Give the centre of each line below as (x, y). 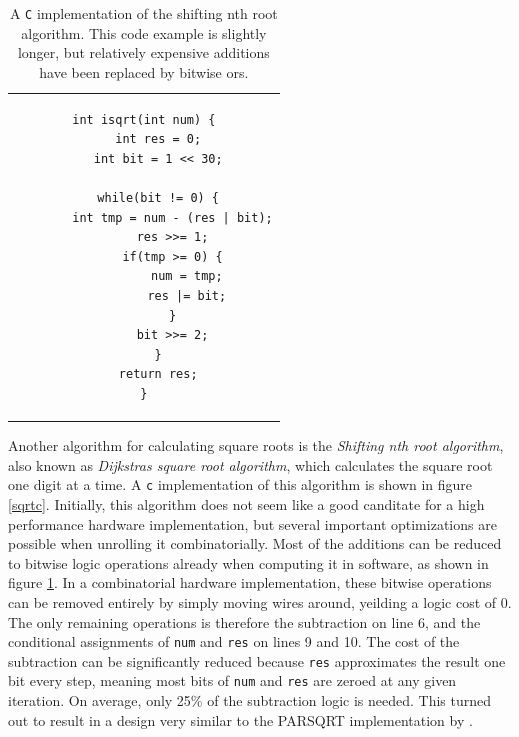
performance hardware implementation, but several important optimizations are (252, 523)
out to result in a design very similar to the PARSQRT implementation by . (240, 719)
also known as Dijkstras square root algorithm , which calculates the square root (250, 464)
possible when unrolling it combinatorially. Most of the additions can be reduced (255, 543)
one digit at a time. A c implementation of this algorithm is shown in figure (240, 484)
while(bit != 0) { (158, 198)
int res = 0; (158, 139)
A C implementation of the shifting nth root (143, 13)
